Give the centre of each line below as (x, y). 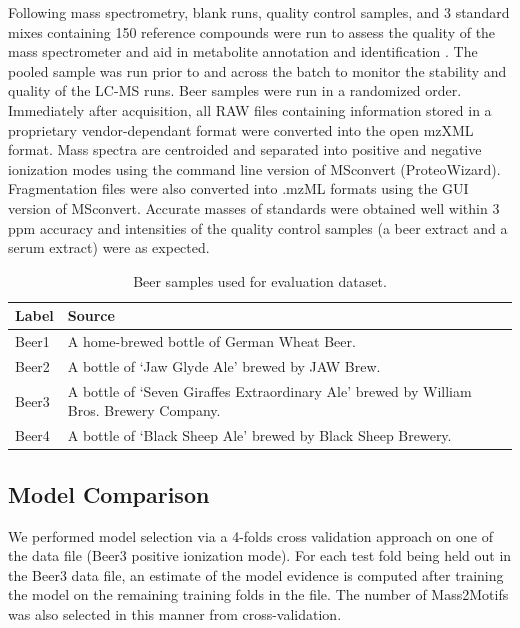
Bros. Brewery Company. (144, 410)
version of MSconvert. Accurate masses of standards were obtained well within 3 (254, 207)
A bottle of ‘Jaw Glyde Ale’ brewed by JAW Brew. (224, 366)
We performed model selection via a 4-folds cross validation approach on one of (251, 535)
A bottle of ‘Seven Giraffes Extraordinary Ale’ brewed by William (269, 390)
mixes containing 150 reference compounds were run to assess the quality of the (252, 31)
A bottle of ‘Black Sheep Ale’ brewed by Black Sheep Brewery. (259, 435)
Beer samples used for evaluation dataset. (260, 280)
